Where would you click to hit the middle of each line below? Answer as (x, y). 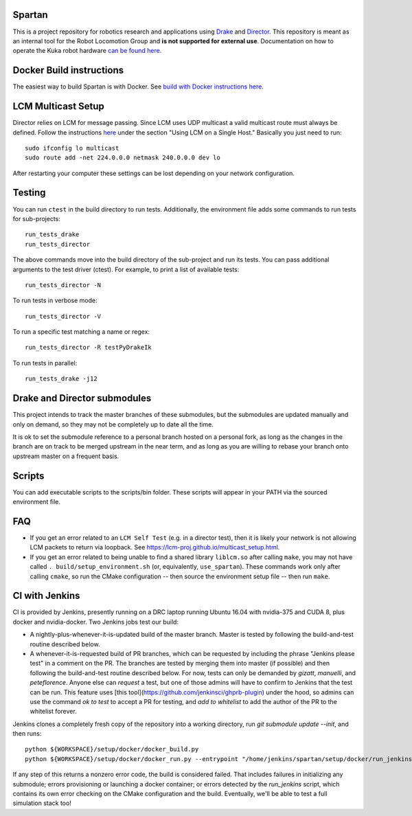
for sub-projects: (37, 218)
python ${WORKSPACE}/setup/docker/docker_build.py (112, 749)
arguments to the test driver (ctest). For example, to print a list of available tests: (126, 269)
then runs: (27, 734)
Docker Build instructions (68, 70)
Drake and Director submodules (82, 398)
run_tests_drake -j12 (61, 379)
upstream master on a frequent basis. (66, 456)
